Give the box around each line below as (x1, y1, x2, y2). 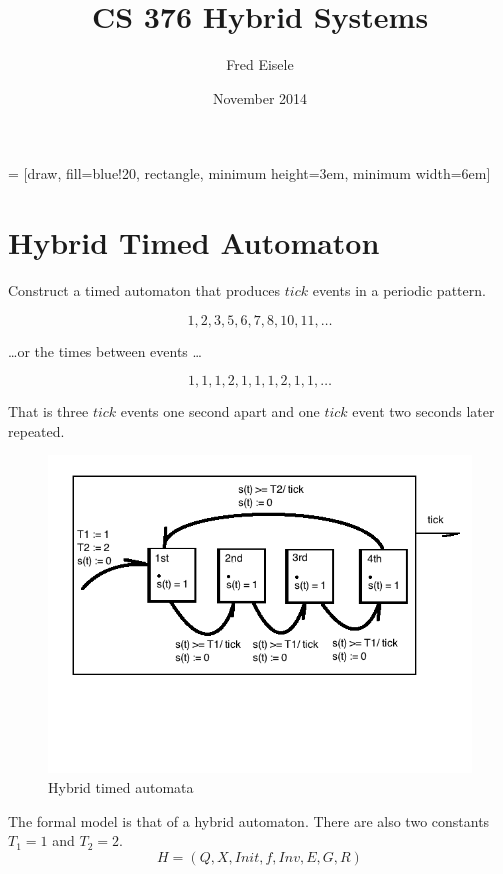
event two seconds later (352, 401, 495, 422)
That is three (8, 401, 89, 422)
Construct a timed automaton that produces (8, 280, 281, 301)
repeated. (8, 420, 65, 441)
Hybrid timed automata (48, 777, 194, 797)
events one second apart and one (120, 401, 320, 422)
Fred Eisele (226, 54, 294, 75)
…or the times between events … (8, 340, 202, 361)
